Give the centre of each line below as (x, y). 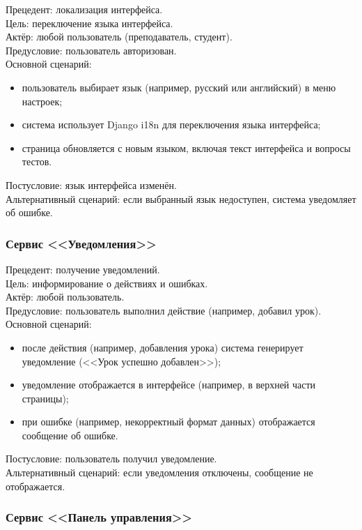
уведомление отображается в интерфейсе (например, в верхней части (169, 385)
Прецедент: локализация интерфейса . (84, 9)
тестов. (37, 161)
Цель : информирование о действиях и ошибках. (107, 283)
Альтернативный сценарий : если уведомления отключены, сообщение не (159, 472)
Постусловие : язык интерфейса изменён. (91, 184)
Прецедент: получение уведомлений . (83, 269)
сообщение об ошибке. (70, 435)
